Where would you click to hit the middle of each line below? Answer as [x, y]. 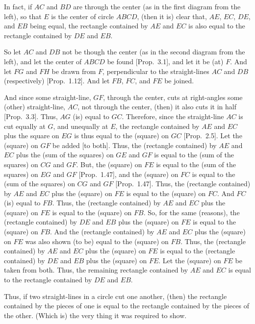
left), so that [23, 16]
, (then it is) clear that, [172, 16]
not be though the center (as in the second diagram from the [153, 52]
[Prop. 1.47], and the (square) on [128, 174]
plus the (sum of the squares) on [65, 155]
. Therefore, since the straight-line [173, 116]
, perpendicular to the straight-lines [156, 71]
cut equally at [25, 126]
